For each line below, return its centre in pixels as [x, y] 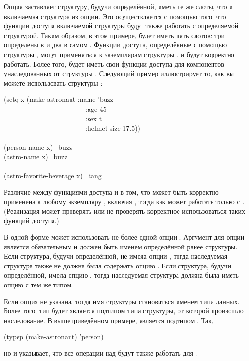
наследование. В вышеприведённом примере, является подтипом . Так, [109, 320]
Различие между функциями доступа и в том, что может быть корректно [111, 192]
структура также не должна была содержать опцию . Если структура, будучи [118, 265]
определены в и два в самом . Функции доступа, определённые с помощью [116, 45]
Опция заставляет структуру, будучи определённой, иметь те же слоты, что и [118, 6]
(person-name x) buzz [38, 147]
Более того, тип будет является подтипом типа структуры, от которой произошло [124, 311]
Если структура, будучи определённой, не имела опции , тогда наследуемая [116, 256]
